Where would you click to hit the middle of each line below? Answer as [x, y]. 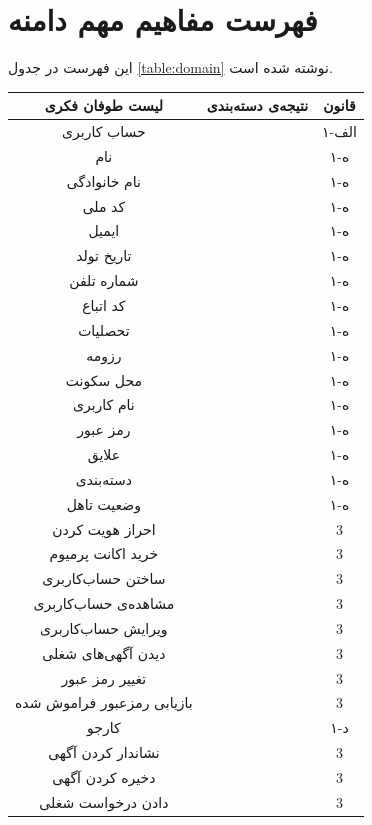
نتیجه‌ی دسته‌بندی [257, 105]
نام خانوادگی [103, 180]
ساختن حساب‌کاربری [104, 578]
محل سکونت [103, 379]
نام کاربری [103, 404]
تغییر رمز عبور [104, 677]
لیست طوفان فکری [103, 105]
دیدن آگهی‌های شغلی [104, 652]
